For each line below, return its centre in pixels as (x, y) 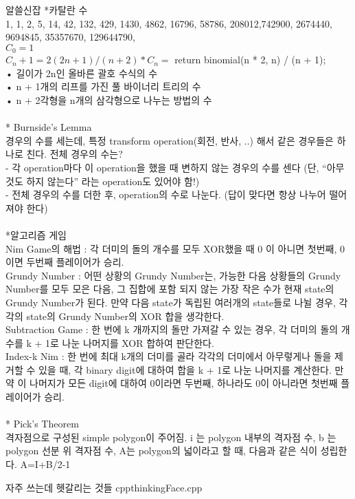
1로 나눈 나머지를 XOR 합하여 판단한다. (130, 342)
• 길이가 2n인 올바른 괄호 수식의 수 (82, 73)
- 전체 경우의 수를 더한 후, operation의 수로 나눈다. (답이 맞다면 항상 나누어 (166, 194)
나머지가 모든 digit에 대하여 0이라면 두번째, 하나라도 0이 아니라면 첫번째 (184, 383)
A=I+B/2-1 (45, 464)
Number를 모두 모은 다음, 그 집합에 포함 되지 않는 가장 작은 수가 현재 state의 (170, 289)
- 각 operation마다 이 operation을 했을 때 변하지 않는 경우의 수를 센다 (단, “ (166, 167)
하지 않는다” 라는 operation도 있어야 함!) (113, 181)
